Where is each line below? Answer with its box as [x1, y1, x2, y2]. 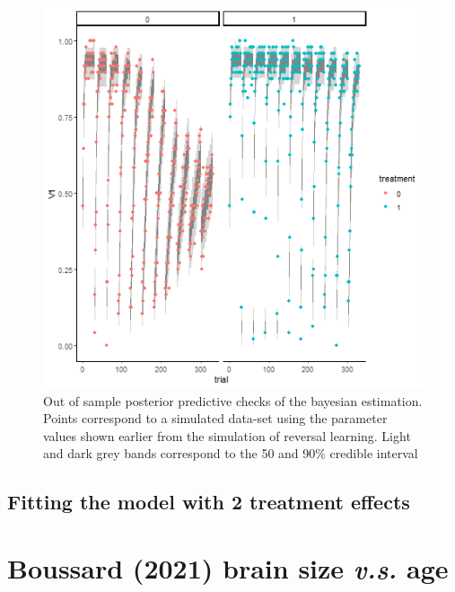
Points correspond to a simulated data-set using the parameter [43, 409, 388, 428]
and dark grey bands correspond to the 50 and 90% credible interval [43, 444, 418, 463]
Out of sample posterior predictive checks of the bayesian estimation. [43, 391, 423, 410]
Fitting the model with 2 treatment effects [7, 488, 410, 516]
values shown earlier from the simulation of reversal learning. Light [43, 426, 411, 445]
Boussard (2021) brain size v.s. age [7, 549, 449, 587]
